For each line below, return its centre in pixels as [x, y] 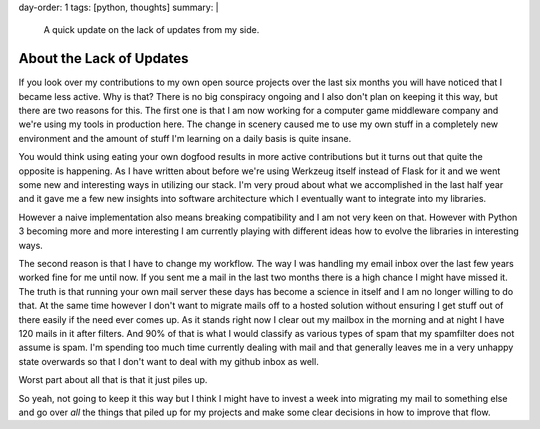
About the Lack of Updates [103, 58]
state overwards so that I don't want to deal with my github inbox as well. [168, 361]
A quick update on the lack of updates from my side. [151, 30]
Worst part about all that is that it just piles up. [113, 380]
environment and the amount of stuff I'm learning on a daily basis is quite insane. [185, 138]
